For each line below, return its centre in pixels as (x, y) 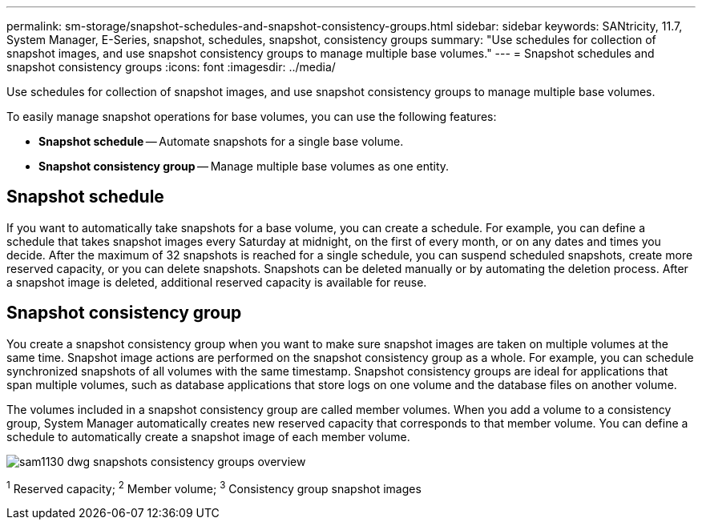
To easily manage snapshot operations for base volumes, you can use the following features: (252, 116)
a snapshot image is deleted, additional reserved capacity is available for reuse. (217, 282)
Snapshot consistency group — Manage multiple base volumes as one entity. (244, 166)
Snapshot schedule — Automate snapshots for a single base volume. (221, 141)
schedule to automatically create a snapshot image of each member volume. (208, 436)
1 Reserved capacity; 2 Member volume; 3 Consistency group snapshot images (214, 487)
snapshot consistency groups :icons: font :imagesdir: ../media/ (171, 67)
